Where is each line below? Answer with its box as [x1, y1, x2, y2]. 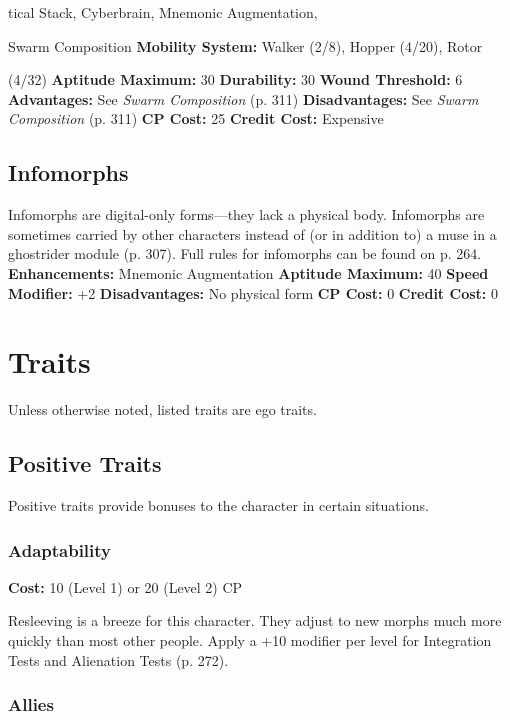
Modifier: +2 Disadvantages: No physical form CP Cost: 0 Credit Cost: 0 [8, 282, 498, 303]
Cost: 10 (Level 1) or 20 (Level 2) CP [8, 576, 243, 597]
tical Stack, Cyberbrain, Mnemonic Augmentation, [8, 2, 318, 22]
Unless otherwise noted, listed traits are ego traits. [8, 399, 317, 420]
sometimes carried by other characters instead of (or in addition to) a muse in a [8, 223, 497, 244]
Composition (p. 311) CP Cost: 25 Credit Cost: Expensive [8, 108, 384, 129]
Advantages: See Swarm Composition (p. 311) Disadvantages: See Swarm [8, 88, 479, 109]
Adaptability [8, 537, 112, 562]
